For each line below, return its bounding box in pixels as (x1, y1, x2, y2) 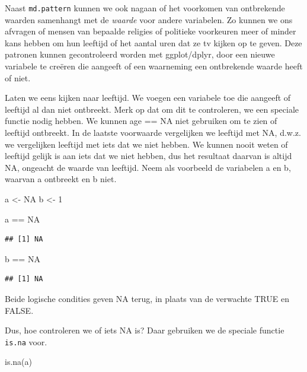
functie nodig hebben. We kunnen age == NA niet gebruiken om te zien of (5, 115, 277, 127)
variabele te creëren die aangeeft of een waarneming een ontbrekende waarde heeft (5, 60, 303, 72)
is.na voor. (5, 335, 47, 348)
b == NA (5, 252, 40, 265)
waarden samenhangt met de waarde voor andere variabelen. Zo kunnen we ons (5, 13, 293, 26)
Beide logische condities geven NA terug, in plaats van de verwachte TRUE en (5, 292, 289, 304)
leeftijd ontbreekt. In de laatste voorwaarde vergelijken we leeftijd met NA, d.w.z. (5, 126, 301, 138)
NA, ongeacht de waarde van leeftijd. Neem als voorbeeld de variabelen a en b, (5, 161, 291, 173)
